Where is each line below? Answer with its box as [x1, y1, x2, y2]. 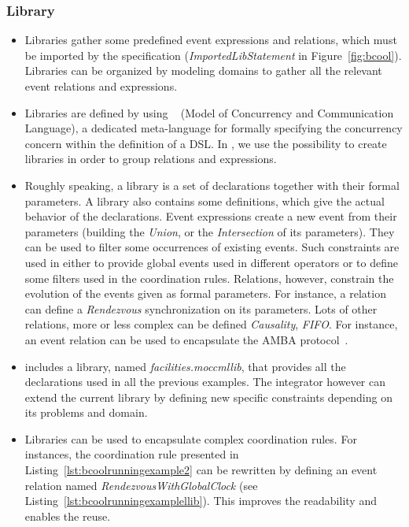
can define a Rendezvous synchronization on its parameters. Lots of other [24, 300, 378, 317]
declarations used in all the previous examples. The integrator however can [24, 373, 386, 390]
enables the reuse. [24, 507, 111, 524]
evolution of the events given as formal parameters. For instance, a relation [24, 285, 386, 302]
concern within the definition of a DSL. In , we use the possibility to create [24, 135, 387, 151]
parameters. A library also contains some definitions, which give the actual [24, 192, 385, 209]
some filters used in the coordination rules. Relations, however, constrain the [24, 269, 394, 286]
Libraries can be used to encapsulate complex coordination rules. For [24, 430, 357, 447]
